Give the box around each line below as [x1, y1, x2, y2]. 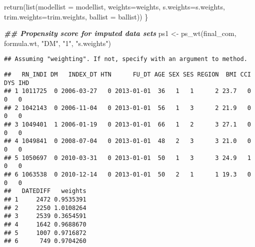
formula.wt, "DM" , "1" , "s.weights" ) [4, 37, 111, 48]
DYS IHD [4, 79, 29, 86]
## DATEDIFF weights [4, 187, 86, 195]
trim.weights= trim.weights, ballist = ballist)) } [4, 11, 148, 21]
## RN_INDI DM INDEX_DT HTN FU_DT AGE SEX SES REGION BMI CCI [4, 71, 251, 78]
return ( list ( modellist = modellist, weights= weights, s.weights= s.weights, [4, 1, 225, 11]
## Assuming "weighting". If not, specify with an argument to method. [4, 55, 247, 63]
